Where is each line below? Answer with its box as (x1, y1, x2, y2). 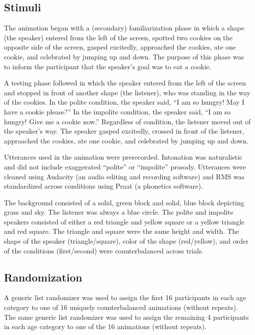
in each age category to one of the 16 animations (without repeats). (4, 321, 207, 332)
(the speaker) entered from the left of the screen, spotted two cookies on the (4, 32, 233, 42)
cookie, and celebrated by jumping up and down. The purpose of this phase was (4, 51, 244, 61)
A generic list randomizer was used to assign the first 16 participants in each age (4, 292, 246, 303)
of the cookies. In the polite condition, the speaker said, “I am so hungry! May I (4, 97, 245, 107)
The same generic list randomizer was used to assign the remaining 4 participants (4, 311, 249, 322)
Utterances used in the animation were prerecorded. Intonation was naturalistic (4, 152, 243, 162)
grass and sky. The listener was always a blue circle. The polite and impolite (4, 207, 233, 217)
